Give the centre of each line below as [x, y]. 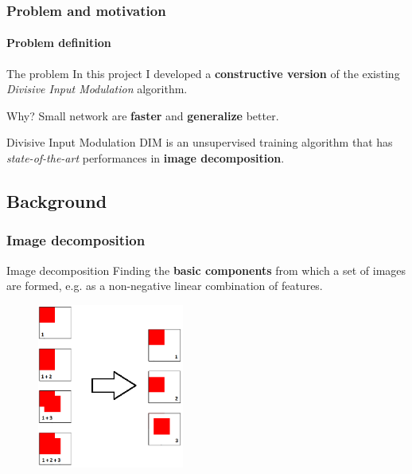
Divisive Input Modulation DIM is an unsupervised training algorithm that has [200, 142]
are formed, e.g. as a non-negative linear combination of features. [165, 286]
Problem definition [59, 43]
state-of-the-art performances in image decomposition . [146, 158]
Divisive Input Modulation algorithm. [97, 89]
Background [57, 201]
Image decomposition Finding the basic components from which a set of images [206, 270]
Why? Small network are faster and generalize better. [143, 115]
